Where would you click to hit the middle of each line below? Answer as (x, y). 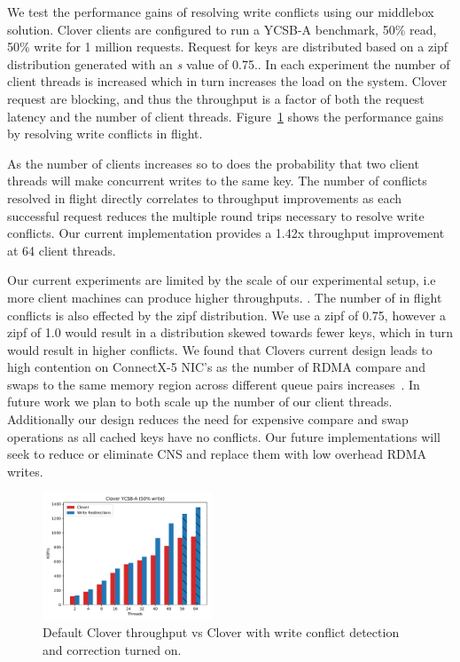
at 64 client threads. (62, 250)
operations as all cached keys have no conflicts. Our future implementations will (224, 436)
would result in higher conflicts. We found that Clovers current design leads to (220, 349)
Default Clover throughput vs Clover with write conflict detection (221, 632)
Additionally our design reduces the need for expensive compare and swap (208, 419)
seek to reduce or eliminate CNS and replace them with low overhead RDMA (217, 454)
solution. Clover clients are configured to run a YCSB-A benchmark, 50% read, (222, 29)
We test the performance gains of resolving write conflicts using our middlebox (221, 12)
